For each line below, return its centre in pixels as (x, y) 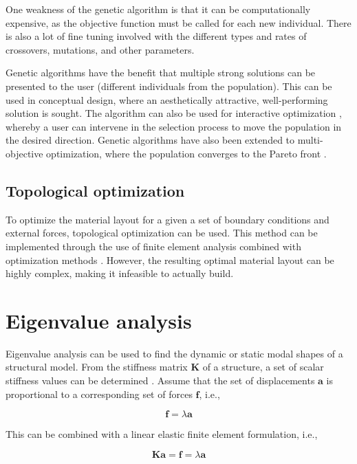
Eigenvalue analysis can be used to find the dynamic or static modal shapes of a (174, 353)
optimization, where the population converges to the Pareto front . (186, 153)
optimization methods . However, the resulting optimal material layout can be (170, 259)
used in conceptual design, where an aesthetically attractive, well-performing (167, 99)
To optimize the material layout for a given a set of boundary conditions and (167, 219)
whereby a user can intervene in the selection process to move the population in (174, 126)
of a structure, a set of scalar (263, 367)
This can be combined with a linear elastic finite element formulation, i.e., (162, 434)
